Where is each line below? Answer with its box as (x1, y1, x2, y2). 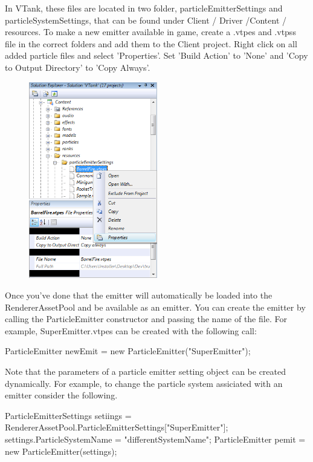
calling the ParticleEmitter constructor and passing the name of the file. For (5, 312, 287, 325)
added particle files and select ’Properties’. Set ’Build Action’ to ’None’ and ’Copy (5, 49, 308, 62)
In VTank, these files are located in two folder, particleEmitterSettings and (5, 2, 283, 14)
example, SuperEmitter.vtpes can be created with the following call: (5, 324, 257, 337)
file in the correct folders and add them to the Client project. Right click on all (5, 37, 297, 50)
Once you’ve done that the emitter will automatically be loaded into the (5, 289, 273, 302)
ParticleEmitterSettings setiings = (5, 409, 132, 421)
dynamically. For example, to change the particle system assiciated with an (5, 377, 283, 389)
